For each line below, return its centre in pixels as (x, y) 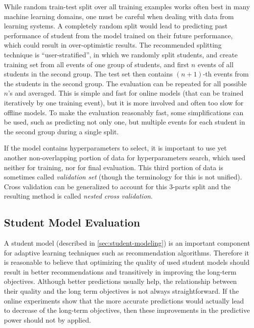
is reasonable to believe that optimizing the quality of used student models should (127, 262)
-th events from (226, 74)
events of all (216, 64)
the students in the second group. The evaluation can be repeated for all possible (125, 83)
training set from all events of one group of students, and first (97, 64)
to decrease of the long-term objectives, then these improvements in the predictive (127, 310)
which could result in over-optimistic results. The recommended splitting (113, 45)
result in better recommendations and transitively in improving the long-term (120, 271)
